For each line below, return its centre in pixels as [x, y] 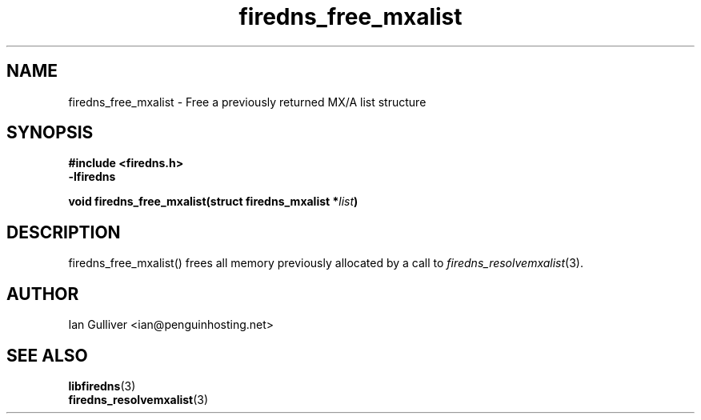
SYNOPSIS [50, 133]
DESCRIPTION [64, 232]
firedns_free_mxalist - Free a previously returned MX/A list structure [247, 102]
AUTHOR [43, 294]
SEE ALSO [47, 355]
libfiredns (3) [102, 386]
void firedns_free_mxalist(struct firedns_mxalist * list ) [213, 202]
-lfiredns [92, 177]
